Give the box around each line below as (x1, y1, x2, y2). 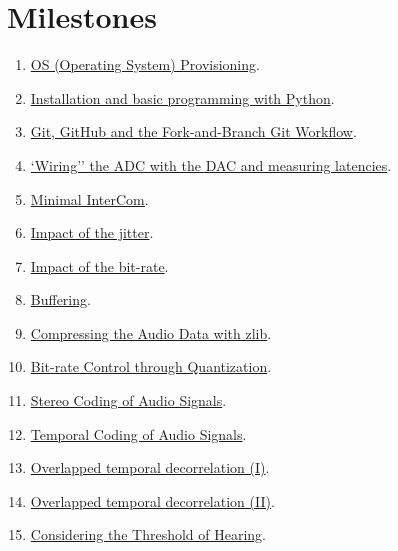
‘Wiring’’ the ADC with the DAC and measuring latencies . (30, 154, 392, 175)
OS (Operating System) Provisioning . (30, 54, 260, 75)
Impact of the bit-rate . (30, 255, 169, 276)
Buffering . (30, 289, 91, 310)
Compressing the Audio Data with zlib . (30, 322, 272, 343)
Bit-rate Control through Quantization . (30, 356, 272, 377)
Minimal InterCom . (30, 188, 149, 209)
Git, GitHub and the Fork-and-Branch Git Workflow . (30, 121, 357, 142)
